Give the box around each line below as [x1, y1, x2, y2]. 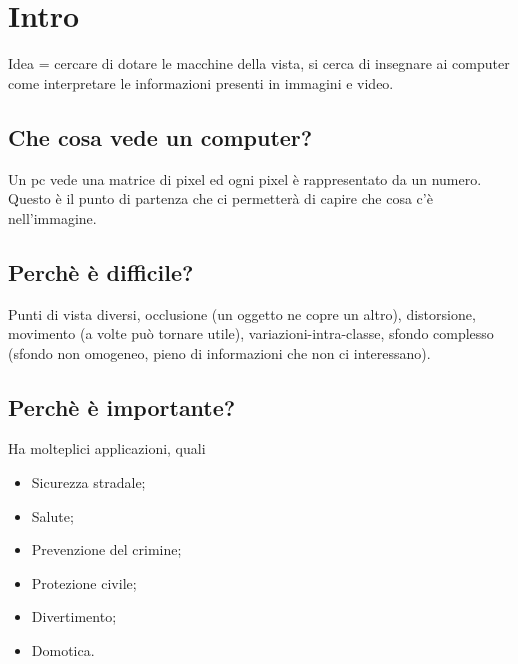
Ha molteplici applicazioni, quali [8, 438, 206, 459]
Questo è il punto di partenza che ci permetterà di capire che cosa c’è [8, 188, 433, 209]
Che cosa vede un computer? [8, 121, 313, 152]
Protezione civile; [31, 572, 137, 593]
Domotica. [31, 640, 95, 661]
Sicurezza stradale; [31, 472, 146, 493]
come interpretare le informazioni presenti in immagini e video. [8, 72, 394, 93]
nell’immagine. [8, 207, 97, 228]
